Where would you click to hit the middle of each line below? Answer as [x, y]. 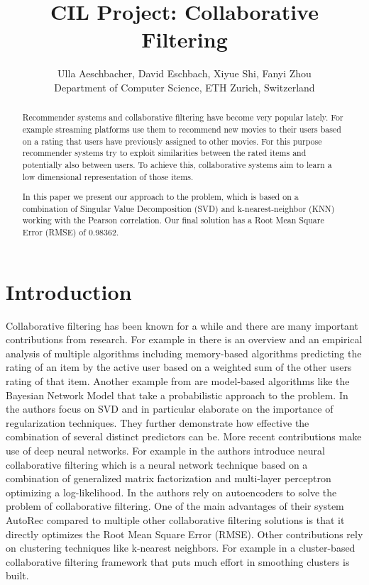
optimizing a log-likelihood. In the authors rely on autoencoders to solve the [171, 492]
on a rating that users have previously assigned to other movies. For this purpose [172, 141]
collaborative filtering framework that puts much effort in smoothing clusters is [178, 561]
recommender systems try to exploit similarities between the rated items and [164, 153]
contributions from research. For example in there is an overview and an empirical [184, 339]
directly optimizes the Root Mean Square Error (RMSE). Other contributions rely [184, 534]
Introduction [69, 291]
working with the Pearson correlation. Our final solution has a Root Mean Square [173, 220]
